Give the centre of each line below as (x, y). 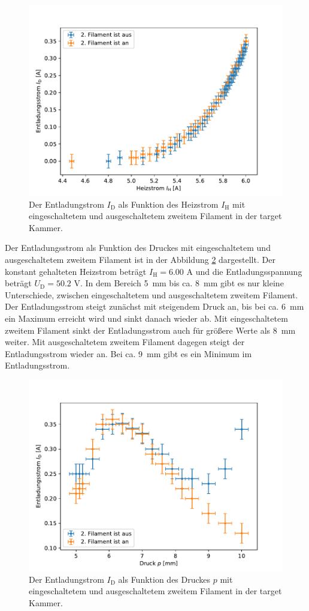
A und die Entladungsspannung (244, 271)
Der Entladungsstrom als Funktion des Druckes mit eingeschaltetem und (138, 248)
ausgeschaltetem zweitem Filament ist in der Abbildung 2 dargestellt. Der (140, 259)
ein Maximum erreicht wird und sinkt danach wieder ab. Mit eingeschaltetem (146, 318)
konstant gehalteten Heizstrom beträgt (76, 271)
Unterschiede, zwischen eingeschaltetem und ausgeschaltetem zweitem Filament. (152, 294)
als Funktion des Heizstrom (168, 204)
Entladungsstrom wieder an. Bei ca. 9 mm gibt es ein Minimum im (128, 353)
